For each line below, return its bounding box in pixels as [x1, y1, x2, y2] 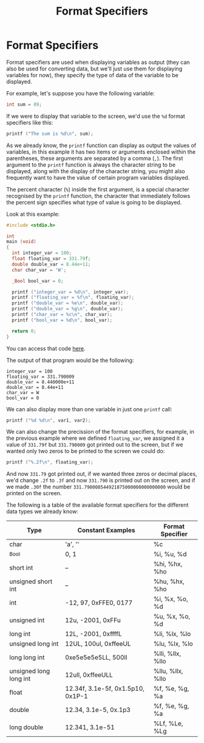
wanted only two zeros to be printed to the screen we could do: [6, 448, 165, 455]
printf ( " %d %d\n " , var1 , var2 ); [6, 417, 91, 423]
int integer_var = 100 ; [12, 250, 72, 256]
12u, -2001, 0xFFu [64, 616, 121, 625]
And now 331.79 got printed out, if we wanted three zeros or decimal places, [6, 470, 197, 478]
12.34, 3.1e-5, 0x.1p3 [64, 706, 131, 714]
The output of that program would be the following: [6, 357, 134, 364]
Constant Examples [77, 526, 135, 535]
